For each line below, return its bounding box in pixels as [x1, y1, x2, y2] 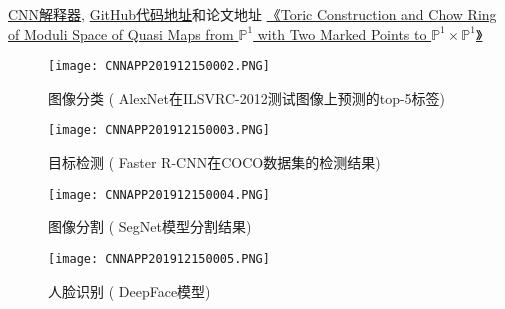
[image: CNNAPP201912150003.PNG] [48, 123, 270, 138]
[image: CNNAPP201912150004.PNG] [48, 187, 270, 202]
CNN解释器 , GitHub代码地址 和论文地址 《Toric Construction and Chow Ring [8, 4, 497, 24]
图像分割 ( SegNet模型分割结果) [48, 216, 252, 237]
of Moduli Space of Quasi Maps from [8, 23, 234, 44]
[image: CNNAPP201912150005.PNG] [48, 251, 270, 266]
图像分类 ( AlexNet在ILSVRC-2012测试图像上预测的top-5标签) [48, 87, 446, 108]
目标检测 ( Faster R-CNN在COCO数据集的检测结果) [48, 152, 381, 173]
